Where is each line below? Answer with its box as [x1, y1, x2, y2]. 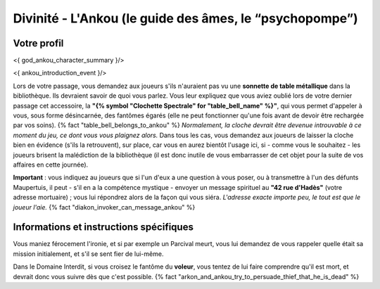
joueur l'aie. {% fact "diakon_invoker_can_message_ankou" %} [13, 203, 196, 211]
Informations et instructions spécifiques [13, 221, 194, 233]
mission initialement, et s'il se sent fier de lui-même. [13, 250, 164, 258]
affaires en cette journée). [13, 160, 89, 169]
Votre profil [13, 37, 64, 49]
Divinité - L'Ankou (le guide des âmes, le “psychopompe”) [13, 11, 358, 26]
